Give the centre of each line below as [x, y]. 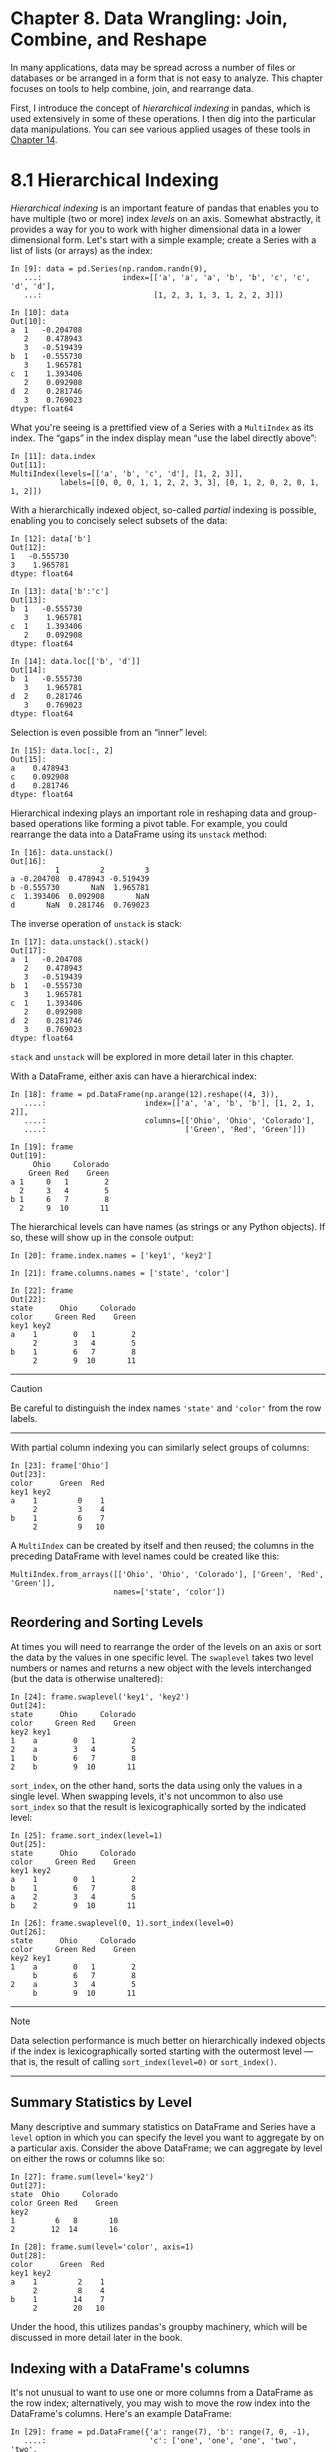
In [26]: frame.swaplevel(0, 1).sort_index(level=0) [122, 1923]
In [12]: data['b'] [51, 538]
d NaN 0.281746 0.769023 [80, 905]
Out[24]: [28, 1705]
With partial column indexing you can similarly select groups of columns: [160, 1447]
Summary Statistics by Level [101, 2102]
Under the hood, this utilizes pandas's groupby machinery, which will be [159, 2326]
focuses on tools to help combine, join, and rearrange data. [132, 88]
